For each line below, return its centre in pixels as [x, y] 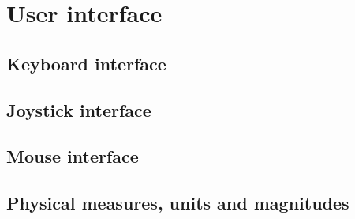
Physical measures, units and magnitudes [178, 203]
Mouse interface [73, 156]
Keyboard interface [86, 63]
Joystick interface [79, 109]
